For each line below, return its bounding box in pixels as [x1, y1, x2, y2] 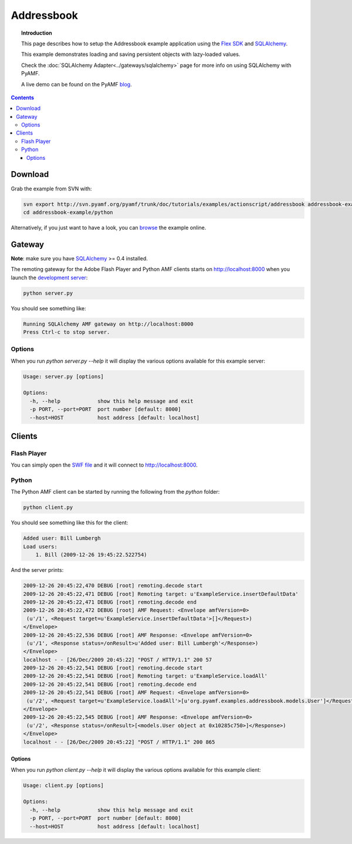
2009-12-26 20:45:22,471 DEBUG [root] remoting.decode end [23, 598, 197, 605]
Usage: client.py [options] [23, 782, 104, 789]
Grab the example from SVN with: [11, 185, 92, 192]
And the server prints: [11, 567, 64, 574]
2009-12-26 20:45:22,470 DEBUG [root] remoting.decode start [23, 582, 203, 589]
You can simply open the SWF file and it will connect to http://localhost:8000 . [11, 461, 198, 468]
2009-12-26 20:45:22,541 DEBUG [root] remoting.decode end [23, 681, 197, 688]
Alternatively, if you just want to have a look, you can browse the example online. [11, 224, 207, 231]
